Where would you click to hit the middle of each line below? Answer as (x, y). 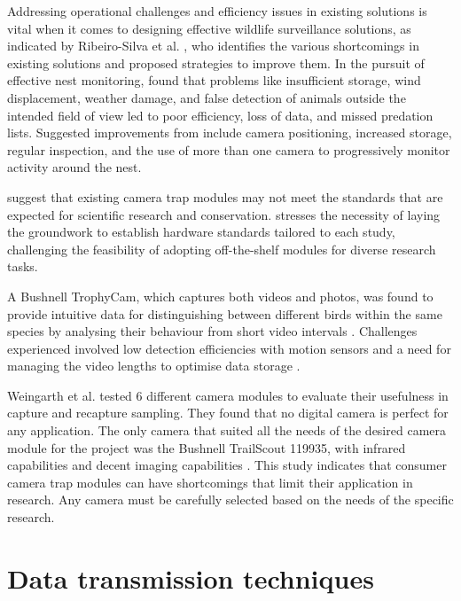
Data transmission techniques (191, 578)
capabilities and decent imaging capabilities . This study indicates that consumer (227, 465)
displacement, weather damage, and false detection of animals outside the (207, 97)
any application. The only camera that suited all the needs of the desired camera (227, 430)
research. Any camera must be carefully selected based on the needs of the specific (230, 500)
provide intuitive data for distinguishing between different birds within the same (225, 313)
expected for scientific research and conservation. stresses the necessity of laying (224, 214)
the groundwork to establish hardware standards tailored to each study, (201, 232)
